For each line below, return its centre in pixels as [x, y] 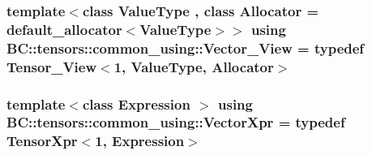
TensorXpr [42, 141]
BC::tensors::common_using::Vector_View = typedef [186, 47]
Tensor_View [52, 66]
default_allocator [64, 29]
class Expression [136, 103]
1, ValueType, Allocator [194, 66]
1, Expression [140, 141]
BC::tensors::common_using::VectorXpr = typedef [176, 122]
